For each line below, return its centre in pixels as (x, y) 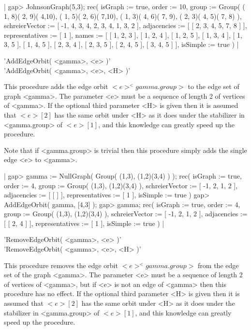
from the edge (218, 265)
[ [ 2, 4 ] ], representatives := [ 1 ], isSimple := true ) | (84, 223)
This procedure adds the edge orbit (56, 86)
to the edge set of (214, 86)
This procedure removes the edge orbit (61, 265)
